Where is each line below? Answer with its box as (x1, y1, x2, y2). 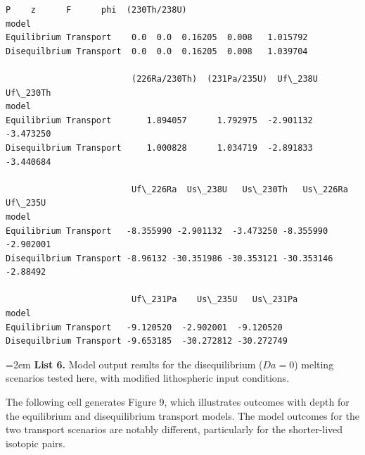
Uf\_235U (6, 198, 46, 208)
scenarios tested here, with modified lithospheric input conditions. (6, 370, 290, 385)
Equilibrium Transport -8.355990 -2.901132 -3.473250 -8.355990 (6, 225, 328, 236)
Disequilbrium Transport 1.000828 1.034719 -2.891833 (6, 142, 313, 153)
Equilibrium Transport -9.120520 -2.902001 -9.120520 (6, 322, 283, 332)
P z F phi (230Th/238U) (6, 5, 187, 15)
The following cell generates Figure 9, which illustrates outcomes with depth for (6, 394, 350, 409)
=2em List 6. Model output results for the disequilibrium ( (6, 356, 263, 371)
